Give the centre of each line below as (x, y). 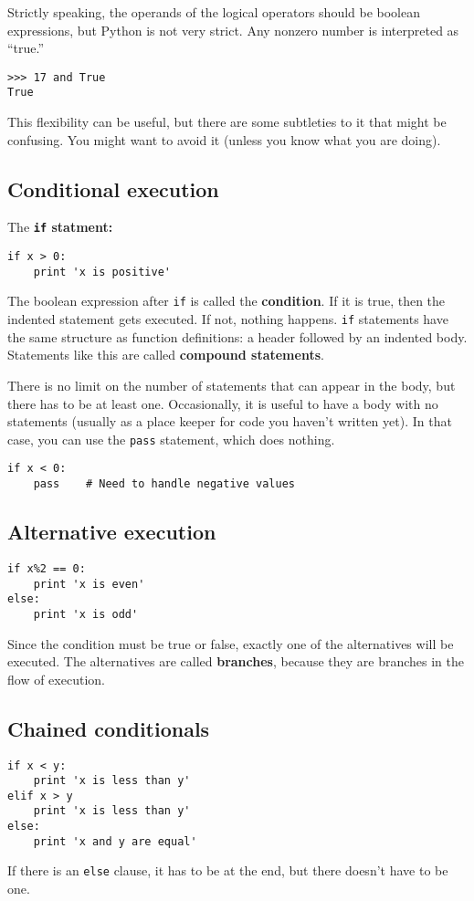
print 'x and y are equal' (115, 841)
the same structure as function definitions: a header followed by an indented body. (237, 336)
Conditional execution (113, 189)
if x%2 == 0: (47, 568)
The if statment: (60, 227)
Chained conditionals (109, 728)
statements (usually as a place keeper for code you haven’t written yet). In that (230, 421)
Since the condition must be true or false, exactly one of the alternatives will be (231, 643)
